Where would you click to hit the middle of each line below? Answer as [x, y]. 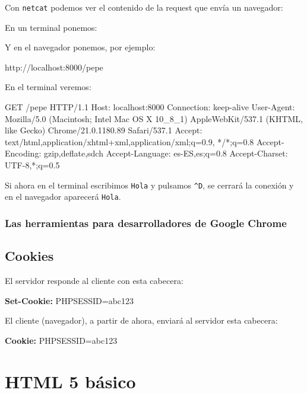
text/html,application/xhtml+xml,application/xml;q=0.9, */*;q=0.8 [129, 141]
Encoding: [23, 153]
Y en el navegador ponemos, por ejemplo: [80, 47]
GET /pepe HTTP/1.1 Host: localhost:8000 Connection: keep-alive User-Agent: [150, 107]
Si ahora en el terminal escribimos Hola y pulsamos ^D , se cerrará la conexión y [149, 185]
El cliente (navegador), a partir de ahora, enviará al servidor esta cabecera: [141, 320]
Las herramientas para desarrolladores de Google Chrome [146, 223]
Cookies [29, 256]
